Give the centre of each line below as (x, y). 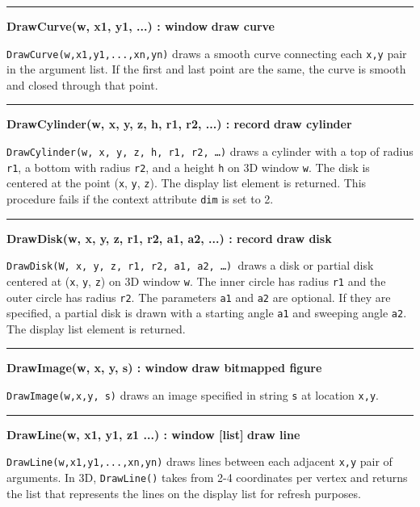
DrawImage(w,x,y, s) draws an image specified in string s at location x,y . (193, 395)
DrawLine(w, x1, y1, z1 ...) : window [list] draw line (153, 434)
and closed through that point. (82, 84)
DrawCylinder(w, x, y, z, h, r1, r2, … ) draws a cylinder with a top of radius (210, 151)
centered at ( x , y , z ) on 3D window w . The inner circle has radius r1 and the (196, 281)
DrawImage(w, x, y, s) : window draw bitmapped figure (164, 368)
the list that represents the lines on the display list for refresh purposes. (184, 493)
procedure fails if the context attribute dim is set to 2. (140, 199)
